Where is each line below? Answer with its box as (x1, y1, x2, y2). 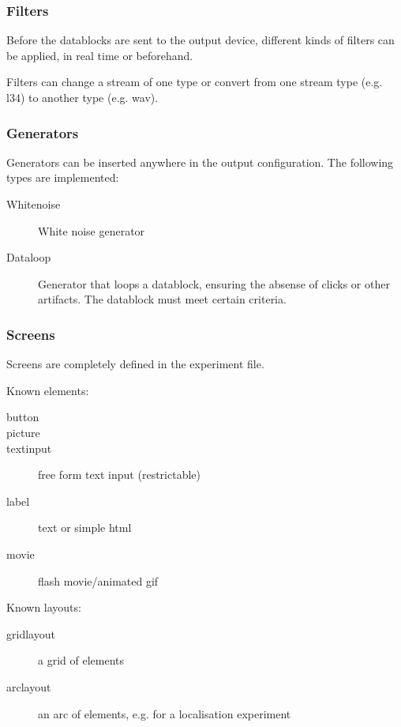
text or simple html (38, 519, 132, 536)
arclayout (6, 678, 51, 695)
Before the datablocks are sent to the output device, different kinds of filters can (6, 32, 395, 48)
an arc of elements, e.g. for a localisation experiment (38, 705, 291, 721)
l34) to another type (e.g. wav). (6, 89, 159, 105)
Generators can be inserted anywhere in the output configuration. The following (6, 153, 394, 170)
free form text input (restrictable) (38, 466, 200, 483)
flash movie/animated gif (38, 572, 159, 589)
